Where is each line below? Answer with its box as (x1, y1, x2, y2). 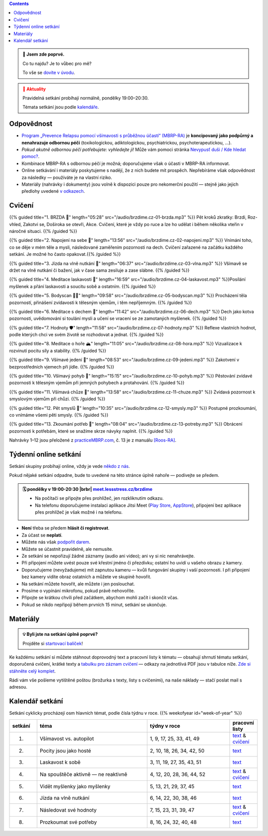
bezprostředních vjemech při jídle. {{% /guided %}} (9, 364, 114, 370)
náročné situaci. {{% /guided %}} (9, 228, 77, 234)
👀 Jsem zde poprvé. (22, 51, 65, 57)
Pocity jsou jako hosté (40, 747, 91, 754)
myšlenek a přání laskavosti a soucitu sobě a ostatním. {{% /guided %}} (9, 283, 156, 289)
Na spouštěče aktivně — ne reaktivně (40, 770, 128, 777)
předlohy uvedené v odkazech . (21, 188, 85, 194)
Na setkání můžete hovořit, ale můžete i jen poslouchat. (21, 581, 135, 587)
